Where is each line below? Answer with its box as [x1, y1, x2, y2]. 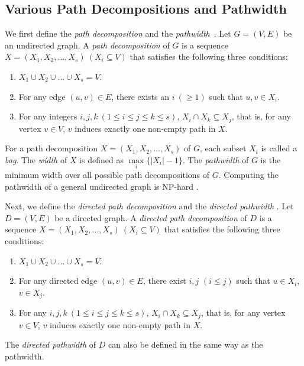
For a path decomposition [5, 142, 98, 154]
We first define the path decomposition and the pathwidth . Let [5, 27, 231, 40]
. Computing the [218, 169, 279, 181]
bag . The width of [5, 153, 67, 166]
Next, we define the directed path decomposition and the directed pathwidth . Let [5, 200, 294, 212]
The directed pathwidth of [5, 338, 96, 351]
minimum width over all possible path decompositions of [5, 169, 210, 181]
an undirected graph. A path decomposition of [5, 38, 170, 51]
